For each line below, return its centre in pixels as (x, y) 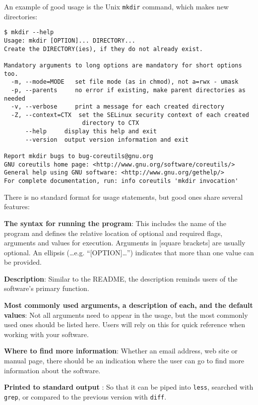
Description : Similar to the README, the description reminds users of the (121, 278)
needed (15, 98)
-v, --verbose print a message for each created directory (118, 107)
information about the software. (52, 370)
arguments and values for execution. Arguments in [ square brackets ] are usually (125, 243)
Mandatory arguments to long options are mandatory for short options (123, 65)
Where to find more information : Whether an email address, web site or (121, 351)
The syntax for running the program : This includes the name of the (115, 223)
